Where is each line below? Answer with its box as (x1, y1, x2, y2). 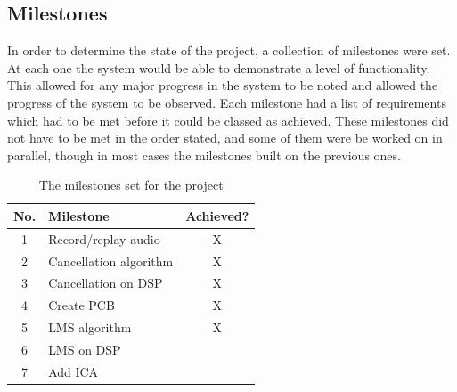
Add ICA (48, 362, 99, 380)
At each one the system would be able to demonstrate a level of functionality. (7, 58, 430, 77)
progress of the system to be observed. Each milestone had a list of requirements (7, 93, 446, 111)
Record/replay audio (48, 229, 160, 248)
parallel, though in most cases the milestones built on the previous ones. (7, 145, 401, 164)
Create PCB (48, 296, 115, 314)
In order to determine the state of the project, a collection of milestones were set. (7, 41, 451, 60)
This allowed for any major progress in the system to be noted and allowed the (7, 76, 438, 94)
